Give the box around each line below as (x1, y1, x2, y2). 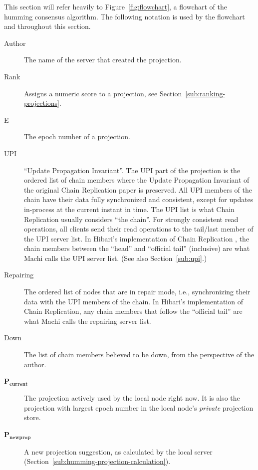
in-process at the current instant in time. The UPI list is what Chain (24, 204, 235, 214)
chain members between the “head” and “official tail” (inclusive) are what (24, 243, 250, 253)
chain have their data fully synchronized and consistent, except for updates (24, 194, 254, 205)
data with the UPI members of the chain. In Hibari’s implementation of (24, 296, 244, 306)
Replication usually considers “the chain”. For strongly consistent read (24, 214, 239, 224)
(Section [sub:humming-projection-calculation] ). (24, 456, 171, 467)
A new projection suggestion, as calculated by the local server (24, 446, 213, 457)
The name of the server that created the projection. (24, 54, 182, 65)
